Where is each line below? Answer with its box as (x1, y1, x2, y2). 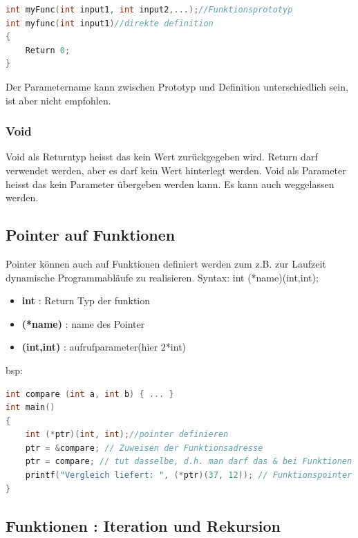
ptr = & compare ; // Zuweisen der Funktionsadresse (25, 443, 263, 453)
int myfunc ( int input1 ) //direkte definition (6, 18, 214, 28)
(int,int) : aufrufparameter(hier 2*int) (21, 340, 187, 354)
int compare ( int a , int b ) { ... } (6, 389, 174, 399)
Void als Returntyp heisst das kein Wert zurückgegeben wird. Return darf (6, 149, 318, 164)
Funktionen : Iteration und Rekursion (6, 514, 281, 536)
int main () (6, 402, 55, 413)
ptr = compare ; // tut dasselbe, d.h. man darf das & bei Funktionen (25, 456, 352, 467)
